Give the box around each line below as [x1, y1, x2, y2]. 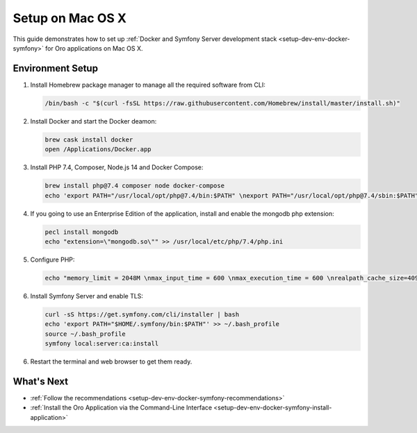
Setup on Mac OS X [13, 10, 126, 26]
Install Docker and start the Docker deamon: [30, 117, 157, 125]
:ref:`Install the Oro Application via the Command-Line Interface [30, 403, 212, 412]
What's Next [13, 375, 69, 387]
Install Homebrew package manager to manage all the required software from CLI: [30, 80, 265, 89]
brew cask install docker [44, 135, 133, 144]
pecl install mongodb [44, 228, 119, 236]
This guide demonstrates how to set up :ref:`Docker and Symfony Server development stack [13, 35, 277, 43]
